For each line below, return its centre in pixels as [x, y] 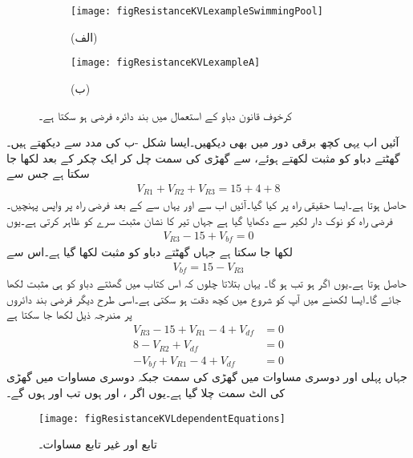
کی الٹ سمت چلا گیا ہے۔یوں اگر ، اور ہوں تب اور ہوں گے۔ [146, 392]
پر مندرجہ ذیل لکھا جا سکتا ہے [69, 314]
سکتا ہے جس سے [48, 173]
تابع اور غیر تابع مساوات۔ [98, 444]
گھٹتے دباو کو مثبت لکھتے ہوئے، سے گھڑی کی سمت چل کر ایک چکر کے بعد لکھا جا [203, 157]
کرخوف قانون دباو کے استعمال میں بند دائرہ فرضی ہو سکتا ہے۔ [165, 115]
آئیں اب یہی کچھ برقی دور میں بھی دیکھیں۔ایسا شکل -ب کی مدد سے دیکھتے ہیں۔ [203, 142]
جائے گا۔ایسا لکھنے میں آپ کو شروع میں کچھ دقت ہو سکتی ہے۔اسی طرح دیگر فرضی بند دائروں [204, 298]
